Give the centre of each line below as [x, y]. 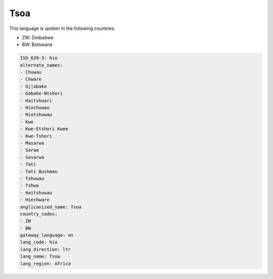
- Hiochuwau [35, 108]
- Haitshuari [36, 101]
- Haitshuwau [36, 193]
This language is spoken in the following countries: [62, 28]
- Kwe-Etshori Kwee [44, 129]
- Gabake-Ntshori [41, 93]
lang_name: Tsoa [40, 256]
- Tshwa [29, 186]
